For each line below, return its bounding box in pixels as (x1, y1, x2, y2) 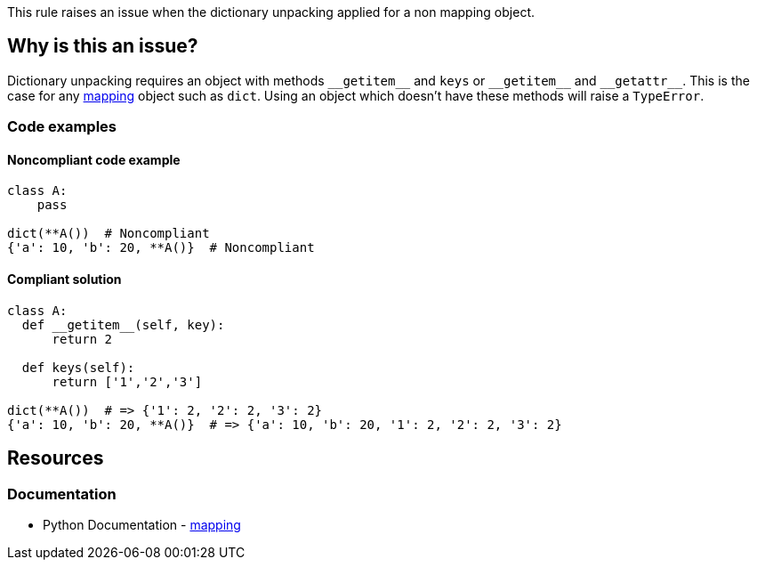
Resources (7, 447, 104, 470)
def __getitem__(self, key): (21, 317, 225, 332)
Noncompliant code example (7, 151, 181, 167)
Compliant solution (7, 271, 122, 288)
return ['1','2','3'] (52, 374, 203, 389)
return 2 (52, 331, 113, 346)
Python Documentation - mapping (43, 516, 241, 532)
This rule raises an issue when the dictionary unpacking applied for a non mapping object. (7, 4, 535, 20)
